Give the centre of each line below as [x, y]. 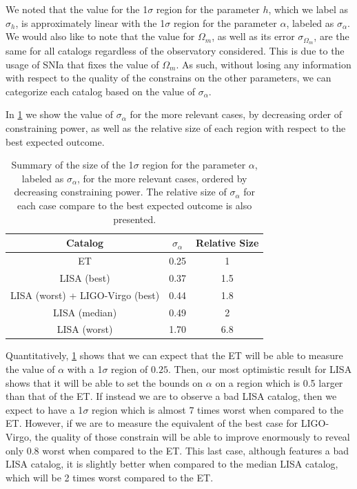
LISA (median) [85, 312]
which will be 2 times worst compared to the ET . [110, 477]
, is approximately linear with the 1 [90, 22]
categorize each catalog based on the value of [101, 91]
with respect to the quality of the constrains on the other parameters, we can [169, 78]
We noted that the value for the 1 [77, 9]
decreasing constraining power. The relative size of [120, 192]
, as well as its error [253, 36]
